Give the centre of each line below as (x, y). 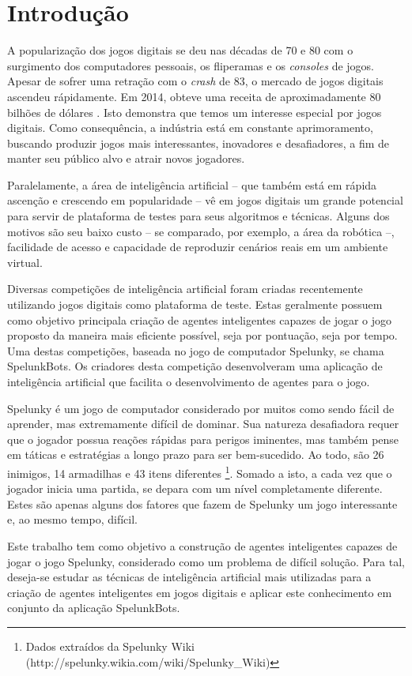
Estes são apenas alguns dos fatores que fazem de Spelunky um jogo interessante (202, 503)
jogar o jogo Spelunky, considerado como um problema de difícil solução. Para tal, (206, 561)
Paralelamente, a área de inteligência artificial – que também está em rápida (192, 184)
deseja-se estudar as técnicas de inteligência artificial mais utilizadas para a (189, 577)
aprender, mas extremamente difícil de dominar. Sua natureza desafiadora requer (203, 424)
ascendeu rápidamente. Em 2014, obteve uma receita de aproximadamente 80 (194, 96)
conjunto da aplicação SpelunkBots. (94, 608)
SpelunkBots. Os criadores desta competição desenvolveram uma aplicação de (195, 366)
